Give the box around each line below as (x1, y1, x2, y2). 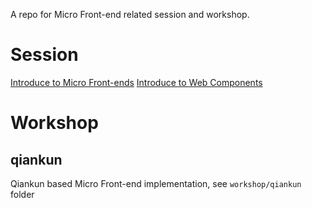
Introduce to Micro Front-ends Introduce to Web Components (10, 76, 263, 88)
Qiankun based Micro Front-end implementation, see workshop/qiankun (10, 177, 302, 189)
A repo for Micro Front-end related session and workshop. (10, 9, 250, 20)
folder (10, 188, 35, 200)
